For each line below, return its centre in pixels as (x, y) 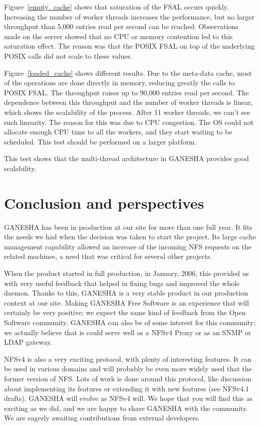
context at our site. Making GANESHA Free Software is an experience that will (126, 302)
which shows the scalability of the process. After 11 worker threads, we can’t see (127, 112)
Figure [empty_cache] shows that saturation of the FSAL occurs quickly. (116, 7)
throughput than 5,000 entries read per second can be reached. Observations (121, 26)
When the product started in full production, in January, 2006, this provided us (126, 273)
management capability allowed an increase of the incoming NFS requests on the (128, 246)
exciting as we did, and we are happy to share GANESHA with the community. (126, 408)
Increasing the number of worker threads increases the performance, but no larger (129, 16)
